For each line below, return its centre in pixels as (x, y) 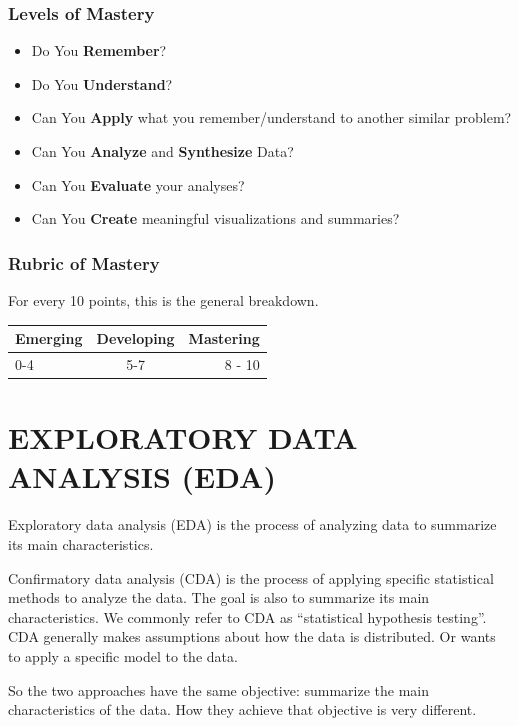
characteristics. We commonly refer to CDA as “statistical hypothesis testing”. (247, 616)
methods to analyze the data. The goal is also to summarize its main (219, 597)
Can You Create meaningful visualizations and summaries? (215, 218)
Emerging (49, 338)
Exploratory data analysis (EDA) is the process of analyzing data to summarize (252, 524)
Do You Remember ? (99, 50)
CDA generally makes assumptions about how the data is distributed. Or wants (252, 636)
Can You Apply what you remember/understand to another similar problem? (271, 117)
